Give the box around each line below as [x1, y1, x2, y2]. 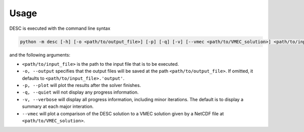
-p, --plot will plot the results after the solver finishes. [22, 82, 141, 89]
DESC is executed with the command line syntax [9, 25, 111, 31]
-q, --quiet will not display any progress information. [22, 89, 139, 96]
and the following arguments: [9, 52, 70, 58]
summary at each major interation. [22, 104, 94, 110]
